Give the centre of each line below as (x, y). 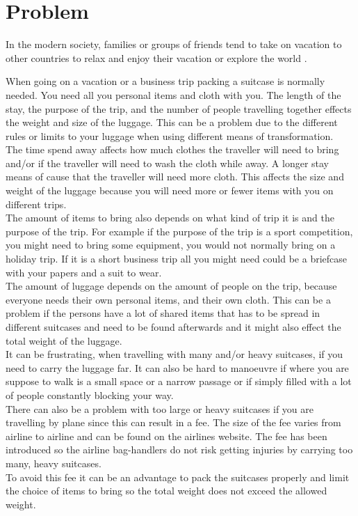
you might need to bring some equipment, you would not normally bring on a (171, 245)
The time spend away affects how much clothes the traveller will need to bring (172, 149)
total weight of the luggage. (64, 340)
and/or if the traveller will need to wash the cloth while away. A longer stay (168, 163)
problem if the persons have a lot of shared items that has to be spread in (163, 313)
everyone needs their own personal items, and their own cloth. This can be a (168, 299)
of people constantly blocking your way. (90, 394)
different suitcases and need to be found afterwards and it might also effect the (173, 327)
